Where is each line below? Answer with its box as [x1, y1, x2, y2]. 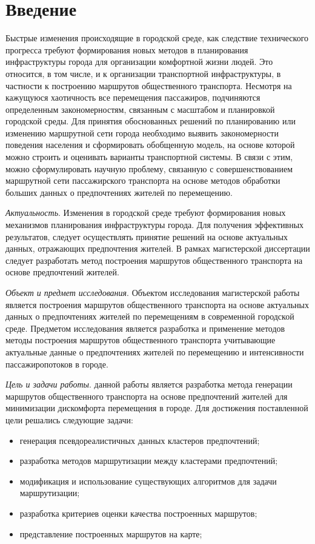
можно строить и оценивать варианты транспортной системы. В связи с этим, [5, 150, 293, 163]
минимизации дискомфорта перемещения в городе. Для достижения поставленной [5, 401, 308, 414]
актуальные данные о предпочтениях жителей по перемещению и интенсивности [5, 345, 304, 358]
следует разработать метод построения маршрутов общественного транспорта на [5, 254, 303, 266]
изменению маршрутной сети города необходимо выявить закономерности [5, 126, 279, 139]
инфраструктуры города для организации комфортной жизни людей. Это [5, 55, 273, 68]
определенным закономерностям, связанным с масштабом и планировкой [5, 102, 275, 115]
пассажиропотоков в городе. [5, 357, 108, 370]
